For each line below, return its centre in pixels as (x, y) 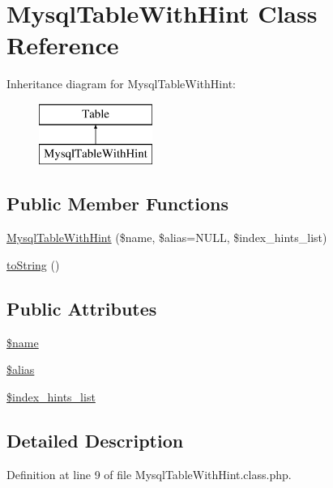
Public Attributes (82, 308)
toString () (33, 264)
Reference (63, 45)
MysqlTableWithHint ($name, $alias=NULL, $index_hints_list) (167, 238)
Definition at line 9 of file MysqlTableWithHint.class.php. (149, 474)
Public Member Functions (117, 204)
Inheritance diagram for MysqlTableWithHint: (121, 84)
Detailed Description (95, 440)
